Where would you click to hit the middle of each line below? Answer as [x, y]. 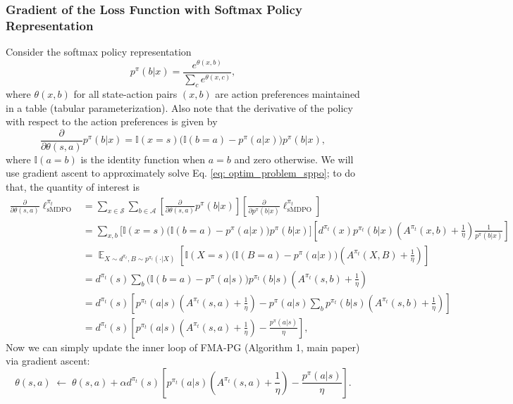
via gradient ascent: [48, 361]
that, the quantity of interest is [73, 186]
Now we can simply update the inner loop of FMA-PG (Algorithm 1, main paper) [183, 347]
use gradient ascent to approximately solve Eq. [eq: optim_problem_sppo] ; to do [181, 173]
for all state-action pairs [125, 93]
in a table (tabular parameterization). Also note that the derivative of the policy [179, 107]
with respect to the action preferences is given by [112, 121]
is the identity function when [143, 159]
